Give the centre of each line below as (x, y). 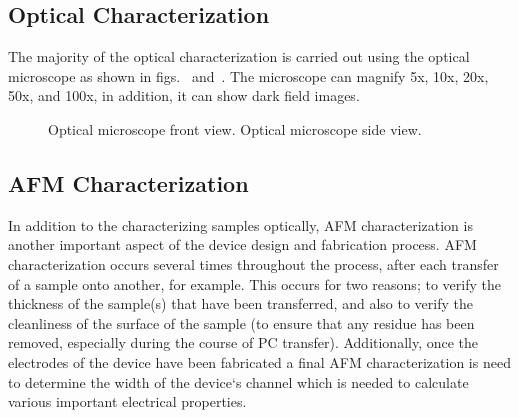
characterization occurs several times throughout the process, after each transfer (253, 263)
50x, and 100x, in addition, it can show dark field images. (184, 95)
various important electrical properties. (127, 401)
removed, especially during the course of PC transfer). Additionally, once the (243, 342)
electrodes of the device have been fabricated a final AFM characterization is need (259, 361)
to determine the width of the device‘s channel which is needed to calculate (238, 381)
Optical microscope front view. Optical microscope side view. (235, 128)
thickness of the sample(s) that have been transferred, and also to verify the (240, 303)
